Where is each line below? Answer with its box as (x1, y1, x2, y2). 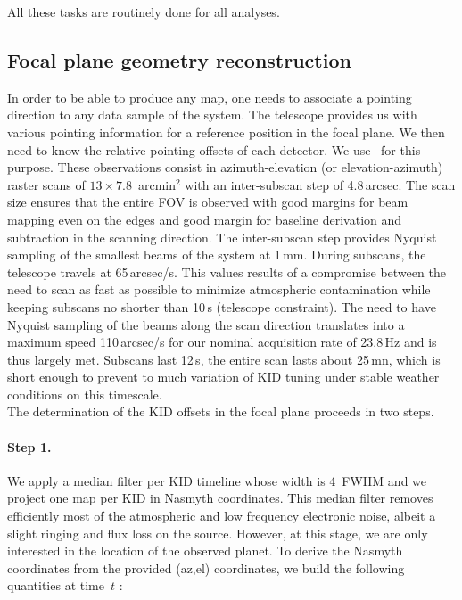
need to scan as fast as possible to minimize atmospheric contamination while (7, 280, 431, 299)
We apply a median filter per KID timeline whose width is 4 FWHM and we (7, 471, 427, 489)
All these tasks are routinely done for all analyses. (7, 3, 280, 21)
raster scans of (7, 175, 86, 193)
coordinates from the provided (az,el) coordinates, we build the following (7, 558, 405, 577)
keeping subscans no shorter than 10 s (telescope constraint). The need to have (7, 297, 436, 316)
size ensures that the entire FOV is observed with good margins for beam (7, 193, 408, 211)
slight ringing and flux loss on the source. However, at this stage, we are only (7, 523, 428, 542)
